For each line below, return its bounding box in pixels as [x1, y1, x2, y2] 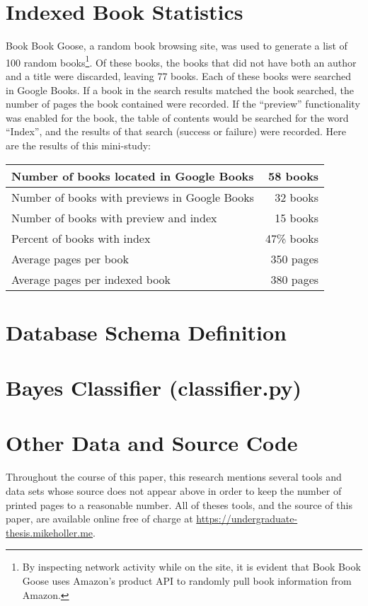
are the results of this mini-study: [6, 137, 151, 152]
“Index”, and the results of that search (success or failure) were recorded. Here [6, 124, 346, 139]
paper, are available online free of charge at [6, 511, 193, 526]
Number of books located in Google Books [11, 167, 254, 184]
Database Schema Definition [6, 317, 287, 346]
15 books [275, 209, 319, 226]
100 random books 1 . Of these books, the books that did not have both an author [6, 52, 357, 69]
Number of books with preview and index [11, 209, 217, 226]
